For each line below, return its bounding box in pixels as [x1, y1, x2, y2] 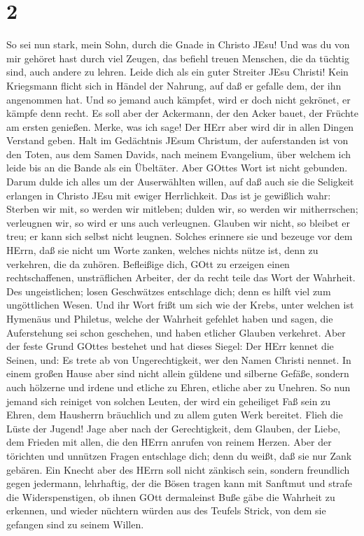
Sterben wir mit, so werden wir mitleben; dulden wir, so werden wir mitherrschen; [6, 202, 358, 216]
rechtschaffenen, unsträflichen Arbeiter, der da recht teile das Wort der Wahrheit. [6, 270, 356, 285]
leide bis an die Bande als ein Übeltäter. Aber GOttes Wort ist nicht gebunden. [6, 160, 348, 175]
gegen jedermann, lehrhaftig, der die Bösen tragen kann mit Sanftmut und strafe [6, 476, 353, 491]
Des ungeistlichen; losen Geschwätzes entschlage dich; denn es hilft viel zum [6, 283, 331, 298]
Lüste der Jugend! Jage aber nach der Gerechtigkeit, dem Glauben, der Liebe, [6, 421, 341, 435]
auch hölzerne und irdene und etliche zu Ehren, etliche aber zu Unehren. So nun [6, 379, 351, 394]
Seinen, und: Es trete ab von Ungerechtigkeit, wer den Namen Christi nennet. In [6, 352, 351, 367]
